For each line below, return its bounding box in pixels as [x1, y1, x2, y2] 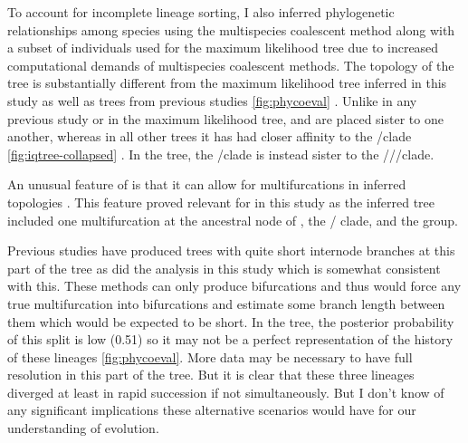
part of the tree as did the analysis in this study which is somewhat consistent [7, 258, 441, 277]
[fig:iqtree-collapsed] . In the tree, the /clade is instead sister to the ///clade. [7, 144, 435, 163]
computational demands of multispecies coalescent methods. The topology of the [7, 55, 454, 74]
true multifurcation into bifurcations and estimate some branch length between [7, 294, 445, 313]
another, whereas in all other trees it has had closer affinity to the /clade [7, 127, 412, 146]
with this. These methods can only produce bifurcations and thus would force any [7, 276, 462, 295]
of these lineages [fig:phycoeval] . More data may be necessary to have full [7, 347, 413, 366]
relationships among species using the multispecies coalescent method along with [7, 20, 455, 39]
